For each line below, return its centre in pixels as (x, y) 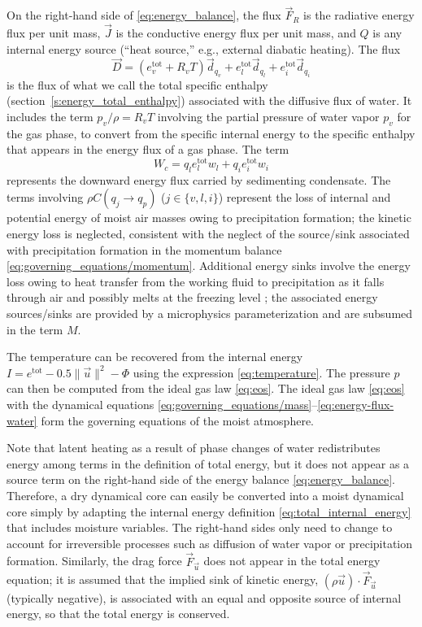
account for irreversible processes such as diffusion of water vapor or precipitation (210, 543)
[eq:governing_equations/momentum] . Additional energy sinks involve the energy (209, 266)
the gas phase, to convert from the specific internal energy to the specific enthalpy (211, 133)
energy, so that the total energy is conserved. (118, 614)
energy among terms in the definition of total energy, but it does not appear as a (208, 463)
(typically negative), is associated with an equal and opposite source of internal (204, 597)
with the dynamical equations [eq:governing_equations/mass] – (162, 405)
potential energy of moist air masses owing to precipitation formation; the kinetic (209, 218)
